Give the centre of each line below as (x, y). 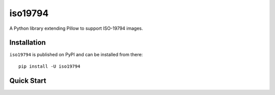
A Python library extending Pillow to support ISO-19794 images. (76, 28)
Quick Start (28, 81)
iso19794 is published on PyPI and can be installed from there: (76, 55)
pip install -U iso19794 (49, 66)
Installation (28, 43)
